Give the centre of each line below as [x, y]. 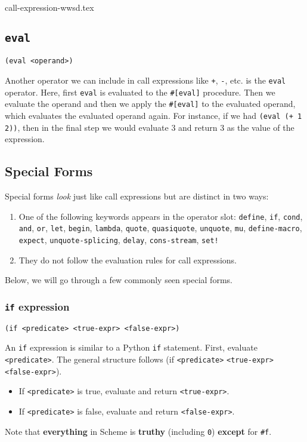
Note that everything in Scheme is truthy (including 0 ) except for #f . [138, 431]
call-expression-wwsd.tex [49, 7]
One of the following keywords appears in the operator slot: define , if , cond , [161, 216]
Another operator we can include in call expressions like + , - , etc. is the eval [145, 80]
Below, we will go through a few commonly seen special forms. [119, 280]
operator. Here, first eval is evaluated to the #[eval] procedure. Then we [140, 92]
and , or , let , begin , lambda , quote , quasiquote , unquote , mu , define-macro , [160, 228]
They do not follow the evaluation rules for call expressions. [128, 260]
